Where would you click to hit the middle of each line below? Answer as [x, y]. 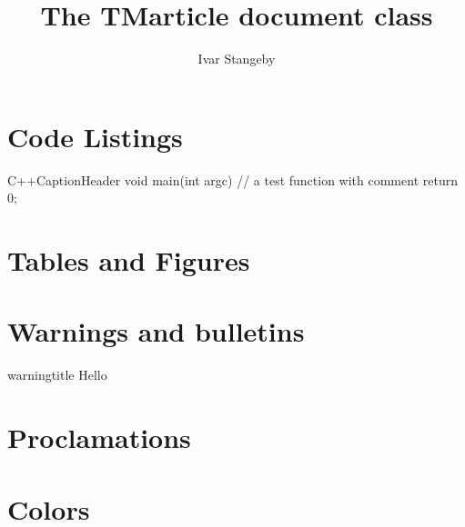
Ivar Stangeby [237, 59]
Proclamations [99, 438]
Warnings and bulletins [156, 331]
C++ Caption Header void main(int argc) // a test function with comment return [232, 179]
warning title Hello [57, 375]
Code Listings [95, 136]
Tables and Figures [129, 260]
